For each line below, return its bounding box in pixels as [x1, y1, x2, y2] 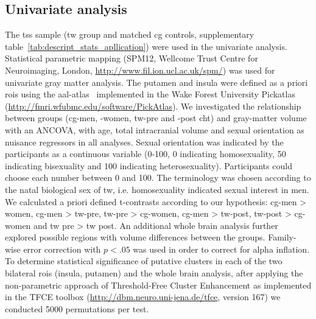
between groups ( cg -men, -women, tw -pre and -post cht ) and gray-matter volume [5, 111, 307, 124]
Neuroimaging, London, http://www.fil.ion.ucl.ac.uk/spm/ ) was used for [5, 63, 275, 76]
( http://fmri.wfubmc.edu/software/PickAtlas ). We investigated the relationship [5, 99, 301, 112]
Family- [268, 231, 297, 244]
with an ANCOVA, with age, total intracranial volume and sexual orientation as [5, 123, 304, 136]
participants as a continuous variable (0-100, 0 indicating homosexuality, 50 [5, 147, 286, 160]
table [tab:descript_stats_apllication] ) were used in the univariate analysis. [5, 40, 287, 52]
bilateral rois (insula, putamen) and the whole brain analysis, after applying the [5, 267, 303, 279]
